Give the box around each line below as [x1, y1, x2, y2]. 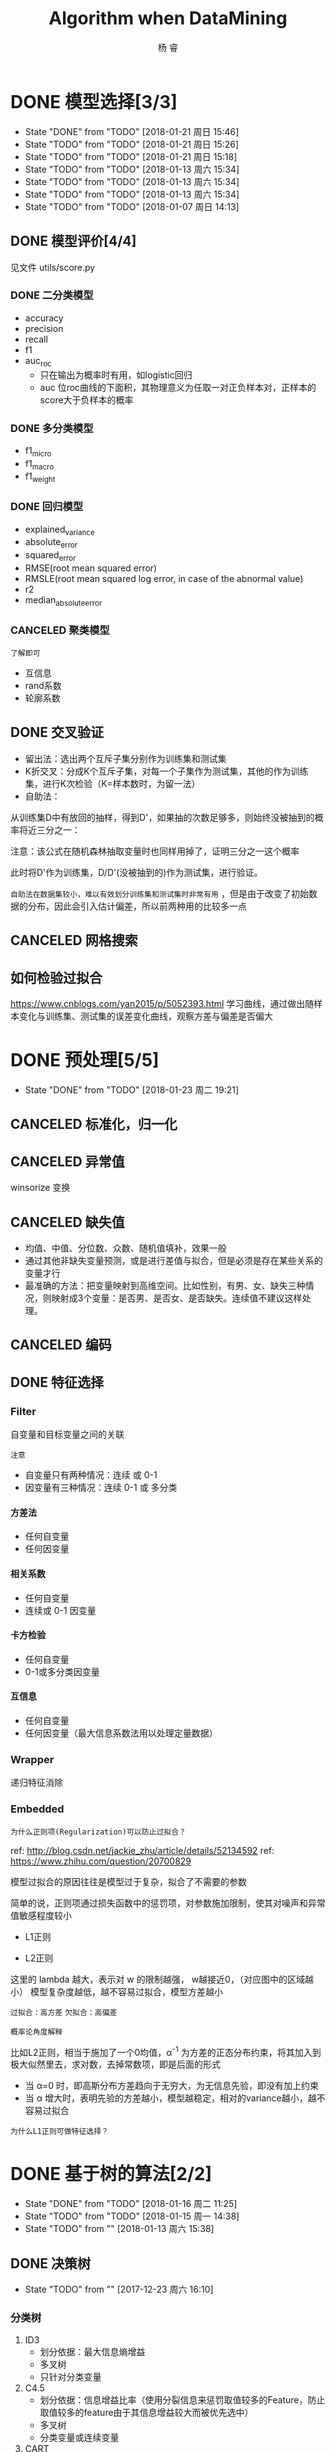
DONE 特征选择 [10, 1373, 105, 1391]
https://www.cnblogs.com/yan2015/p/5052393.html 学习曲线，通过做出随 [10, 998, 315, 1010]
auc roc [24, 354, 52, 369]
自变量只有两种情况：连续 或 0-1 [24, 1469, 158, 1481]
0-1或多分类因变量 [24, 1665, 100, 1677]
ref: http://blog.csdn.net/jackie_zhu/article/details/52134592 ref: [10, 1844, 275, 1856]
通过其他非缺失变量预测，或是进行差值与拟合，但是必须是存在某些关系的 [24, 1255, 323, 1267]
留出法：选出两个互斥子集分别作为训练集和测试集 [24, 752, 227, 764]
